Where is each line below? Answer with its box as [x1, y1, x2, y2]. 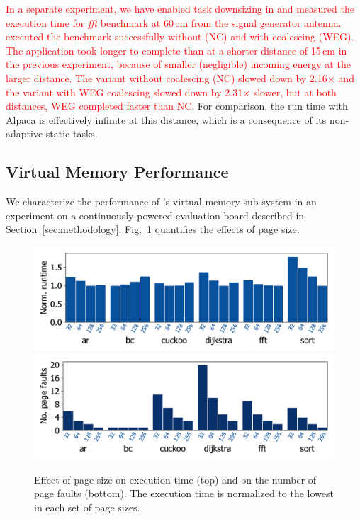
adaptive [6, 126, 43, 141]
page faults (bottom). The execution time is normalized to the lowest [34, 486, 334, 501]
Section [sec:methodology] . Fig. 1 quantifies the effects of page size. [6, 222, 300, 236]
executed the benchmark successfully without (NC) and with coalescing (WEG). [6, 29, 354, 44]
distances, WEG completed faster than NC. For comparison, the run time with [6, 98, 348, 113]
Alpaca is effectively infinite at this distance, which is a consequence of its [6, 112, 327, 127]
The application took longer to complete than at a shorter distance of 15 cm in [6, 42, 347, 57]
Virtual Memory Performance [6, 161, 229, 183]
